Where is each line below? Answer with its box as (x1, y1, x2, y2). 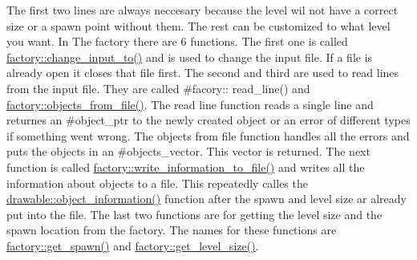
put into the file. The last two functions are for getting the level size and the (6, 205, 383, 222)
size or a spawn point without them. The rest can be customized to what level (6, 17, 391, 34)
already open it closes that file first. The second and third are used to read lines (6, 64, 399, 81)
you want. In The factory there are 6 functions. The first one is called (6, 33, 348, 50)
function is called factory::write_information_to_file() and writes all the (6, 158, 365, 175)
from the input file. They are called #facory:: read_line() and (6, 79, 310, 96)
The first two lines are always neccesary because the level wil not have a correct (6, 2, 399, 18)
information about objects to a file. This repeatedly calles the (6, 174, 308, 191)
